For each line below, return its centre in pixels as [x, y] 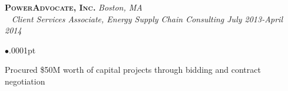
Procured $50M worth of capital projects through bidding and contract [133, 70]
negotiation [25, 81]
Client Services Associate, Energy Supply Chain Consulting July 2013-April [147, 18]
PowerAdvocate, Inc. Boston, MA [74, 7]
